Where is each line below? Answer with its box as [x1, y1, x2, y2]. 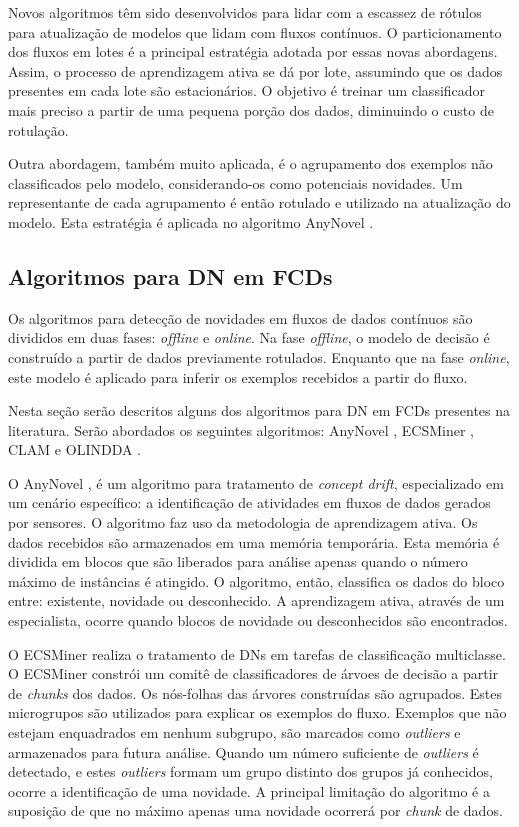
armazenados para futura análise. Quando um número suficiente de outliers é [8, 741, 479, 762]
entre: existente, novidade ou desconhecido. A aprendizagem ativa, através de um [8, 590, 505, 611]
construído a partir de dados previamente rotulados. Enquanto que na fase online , [8, 346, 510, 367]
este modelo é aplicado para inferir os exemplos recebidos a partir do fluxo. [8, 366, 468, 387]
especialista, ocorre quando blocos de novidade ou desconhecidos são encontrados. [8, 610, 508, 631]
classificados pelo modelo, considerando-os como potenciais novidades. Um [8, 172, 463, 193]
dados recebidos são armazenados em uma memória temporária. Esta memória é [8, 531, 500, 552]
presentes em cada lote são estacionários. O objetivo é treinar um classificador [8, 80, 486, 101]
